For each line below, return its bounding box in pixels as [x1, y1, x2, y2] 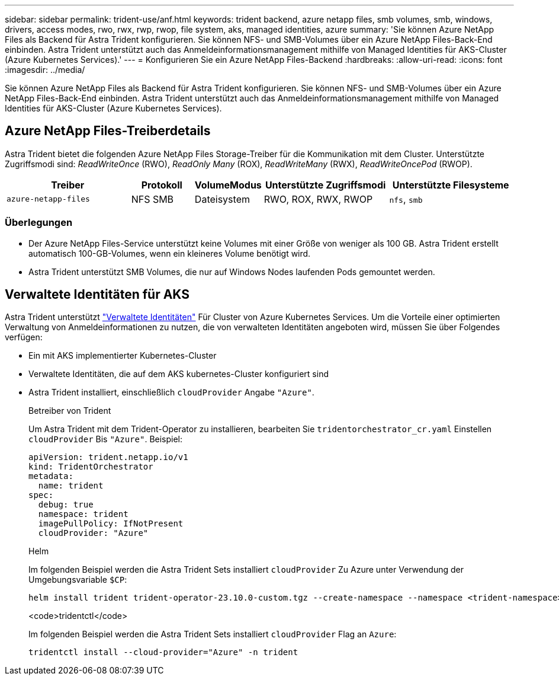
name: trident [38, 481, 104, 491]
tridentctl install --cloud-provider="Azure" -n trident [28, 647, 298, 657]
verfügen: [5, 332, 43, 343]
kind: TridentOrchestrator [28, 462, 153, 472]
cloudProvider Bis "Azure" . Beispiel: [28, 434, 183, 445]
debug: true [38, 500, 94, 510]
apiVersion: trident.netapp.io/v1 [28, 452, 188, 462]
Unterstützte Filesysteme [392, 178, 509, 191]
